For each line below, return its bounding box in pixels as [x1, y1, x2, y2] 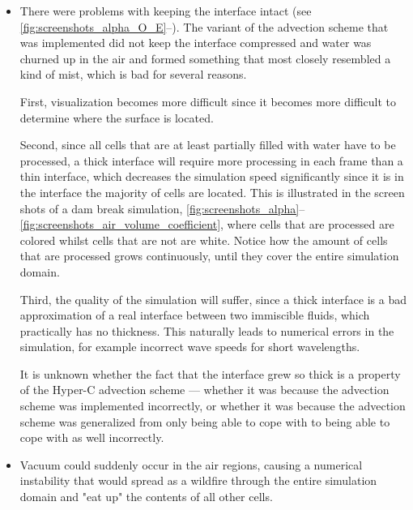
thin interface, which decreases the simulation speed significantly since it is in [19, 168, 404, 185]
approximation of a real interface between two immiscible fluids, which [19, 306, 370, 324]
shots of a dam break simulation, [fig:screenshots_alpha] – [19, 199, 305, 216]
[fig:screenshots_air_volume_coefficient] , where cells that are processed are [19, 216, 394, 233]
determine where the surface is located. [19, 109, 214, 126]
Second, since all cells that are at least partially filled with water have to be [19, 136, 396, 153]
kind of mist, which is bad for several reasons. [19, 66, 247, 83]
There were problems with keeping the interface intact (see [19, 2, 312, 19]
